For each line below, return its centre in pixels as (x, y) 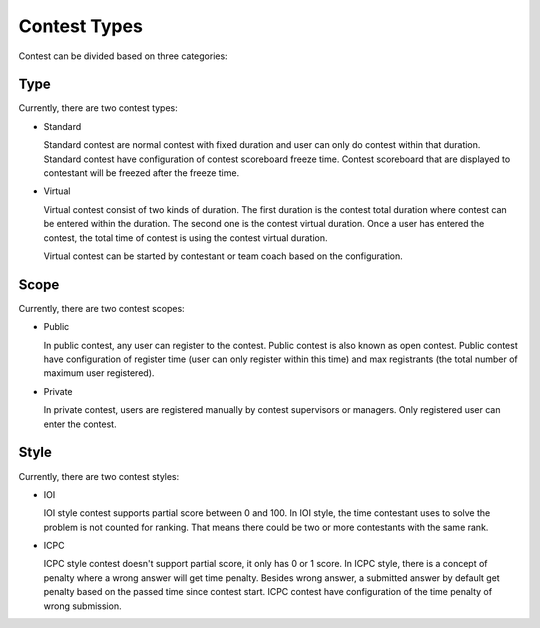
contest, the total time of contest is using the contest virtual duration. (186, 237)
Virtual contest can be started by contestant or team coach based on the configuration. (223, 256)
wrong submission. (82, 606)
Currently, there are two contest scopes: (101, 308)
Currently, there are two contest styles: (99, 476)
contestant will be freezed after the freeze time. (141, 173)
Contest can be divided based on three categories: (123, 56)
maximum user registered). (99, 373)
